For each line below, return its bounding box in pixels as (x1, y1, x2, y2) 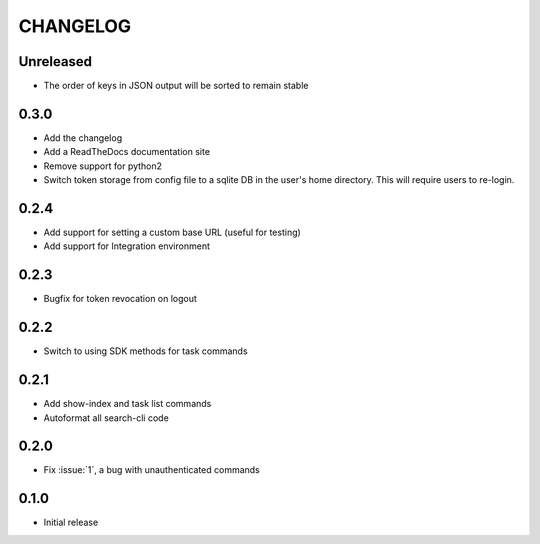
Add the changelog (43, 131, 123, 144)
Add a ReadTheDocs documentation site (43, 146, 210, 158)
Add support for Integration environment (43, 240, 210, 252)
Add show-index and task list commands (43, 398, 212, 410)
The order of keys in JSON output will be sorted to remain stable (43, 80, 309, 92)
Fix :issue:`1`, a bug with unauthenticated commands (43, 464, 260, 476)
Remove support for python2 (43, 160, 163, 172)
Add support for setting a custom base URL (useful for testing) (43, 226, 302, 239)
